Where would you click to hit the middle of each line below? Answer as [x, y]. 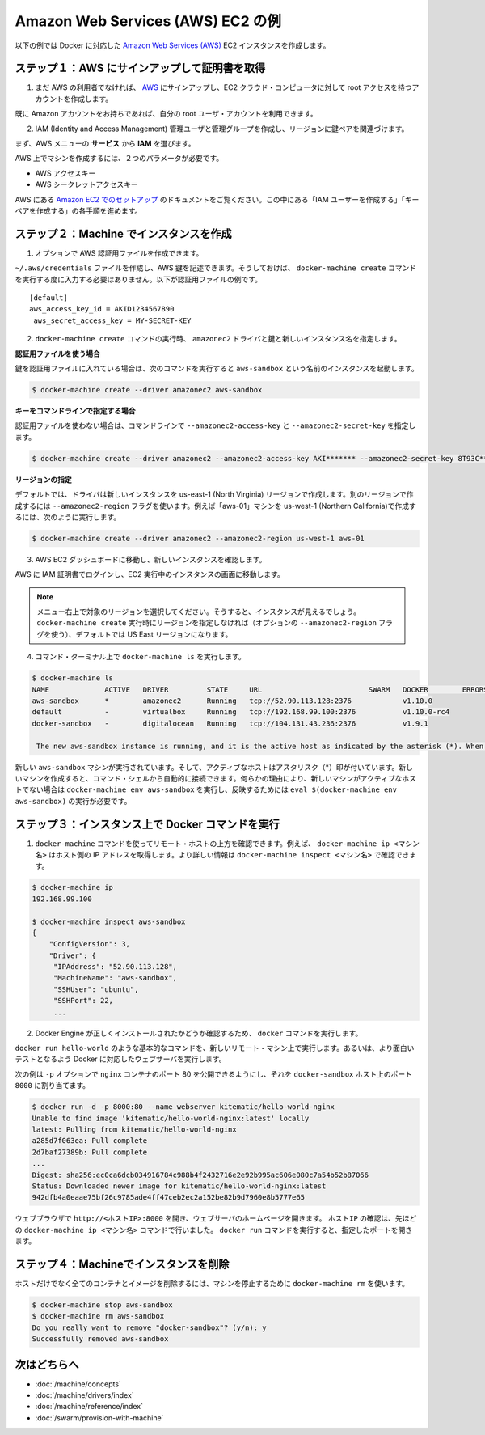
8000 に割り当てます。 [53, 1086]
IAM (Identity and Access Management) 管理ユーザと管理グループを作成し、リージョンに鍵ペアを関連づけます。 [222, 129]
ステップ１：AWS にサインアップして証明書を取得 [140, 68]
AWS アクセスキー [65, 173]
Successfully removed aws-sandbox [100, 1339]
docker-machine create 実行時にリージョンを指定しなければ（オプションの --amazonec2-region [207, 623]
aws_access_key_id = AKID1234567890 [102, 309]
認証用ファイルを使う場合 [57, 353]
